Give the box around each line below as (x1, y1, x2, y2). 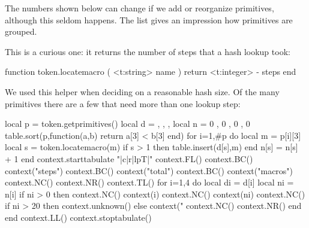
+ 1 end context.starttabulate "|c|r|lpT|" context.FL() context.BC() (5, 152, 253, 165)
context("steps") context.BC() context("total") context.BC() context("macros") (5, 164, 293, 177)
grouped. (5, 25, 37, 38)
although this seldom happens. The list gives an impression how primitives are (5, 13, 293, 26)
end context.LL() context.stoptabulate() (5, 211, 152, 223)
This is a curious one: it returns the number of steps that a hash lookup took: (5, 45, 290, 57)
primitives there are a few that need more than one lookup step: (5, 97, 241, 110)
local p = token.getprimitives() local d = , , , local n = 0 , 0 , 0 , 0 (5, 117, 250, 130)
